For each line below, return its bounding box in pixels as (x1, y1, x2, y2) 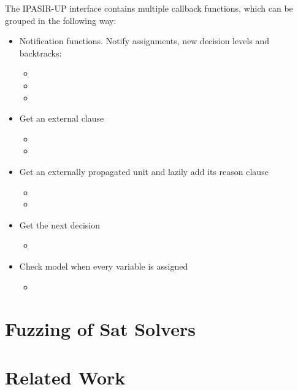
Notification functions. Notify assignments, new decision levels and (19, 34, 270, 47)
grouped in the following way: (5, 14, 117, 26)
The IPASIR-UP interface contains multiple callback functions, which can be (5, 2, 293, 14)
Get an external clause (19, 112, 104, 125)
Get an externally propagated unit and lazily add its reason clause (19, 165, 269, 177)
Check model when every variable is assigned (19, 259, 188, 272)
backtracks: (19, 46, 62, 59)
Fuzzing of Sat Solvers (5, 316, 196, 341)
